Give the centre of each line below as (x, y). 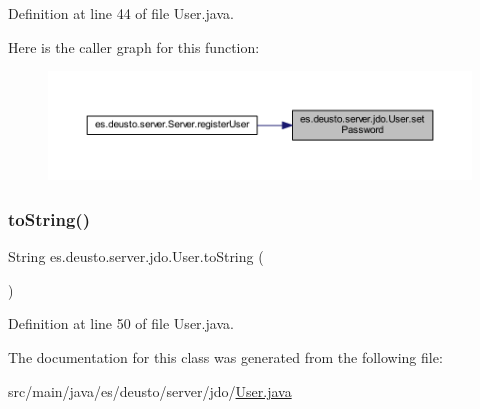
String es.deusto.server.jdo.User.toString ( (136, 256)
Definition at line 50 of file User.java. (121, 323)
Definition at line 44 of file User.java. (121, 13)
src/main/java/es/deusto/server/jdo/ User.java (150, 390)
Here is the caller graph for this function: (134, 46)
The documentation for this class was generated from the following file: (225, 357)
